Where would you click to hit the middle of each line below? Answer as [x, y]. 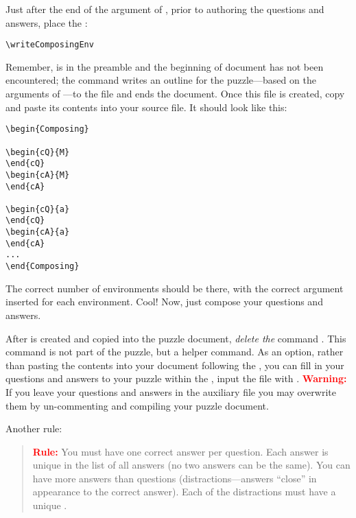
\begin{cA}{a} [38, 232]
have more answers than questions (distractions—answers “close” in [175, 478]
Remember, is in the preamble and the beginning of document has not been [165, 66]
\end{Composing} [43, 267]
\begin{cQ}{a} [38, 209]
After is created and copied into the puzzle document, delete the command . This [176, 338]
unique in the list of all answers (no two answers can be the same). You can [191, 465]
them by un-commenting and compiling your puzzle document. [137, 405]
